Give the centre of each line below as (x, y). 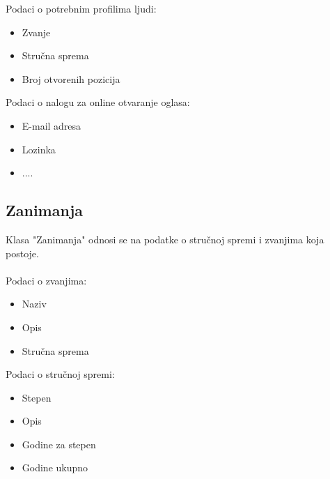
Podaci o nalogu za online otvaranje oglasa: (98, 102)
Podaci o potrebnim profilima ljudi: (81, 8)
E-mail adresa (52, 125)
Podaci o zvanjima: (46, 280)
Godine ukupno (55, 467)
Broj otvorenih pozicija (71, 78)
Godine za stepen (59, 444)
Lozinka (39, 149)
